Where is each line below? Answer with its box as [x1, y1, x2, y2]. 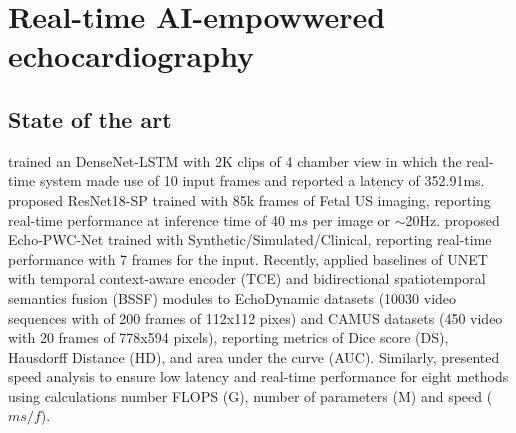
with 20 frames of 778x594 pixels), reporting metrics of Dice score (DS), [8, 327, 449, 348]
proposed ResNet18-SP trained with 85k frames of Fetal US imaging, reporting [8, 189, 491, 210]
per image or [312, 209, 391, 230]
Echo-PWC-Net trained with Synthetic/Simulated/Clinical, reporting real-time [8, 229, 492, 250]
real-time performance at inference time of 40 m [8, 209, 302, 230]
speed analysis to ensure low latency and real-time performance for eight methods [8, 366, 509, 387]
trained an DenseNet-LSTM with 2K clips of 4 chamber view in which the [8, 150, 462, 171]
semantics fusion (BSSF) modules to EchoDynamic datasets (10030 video [8, 287, 457, 308]
